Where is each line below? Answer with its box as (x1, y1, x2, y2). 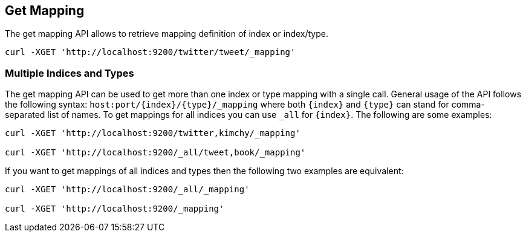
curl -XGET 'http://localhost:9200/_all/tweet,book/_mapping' (5, 148, 306, 158)
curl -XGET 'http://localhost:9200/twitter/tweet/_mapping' (5, 47, 296, 57)
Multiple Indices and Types (5, 67, 134, 79)
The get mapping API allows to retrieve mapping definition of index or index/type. (5, 28, 328, 39)
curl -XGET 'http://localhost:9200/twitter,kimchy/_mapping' (5, 128, 300, 138)
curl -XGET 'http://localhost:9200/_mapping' (5, 204, 224, 214)
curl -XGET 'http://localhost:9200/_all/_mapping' (5, 184, 250, 195)
